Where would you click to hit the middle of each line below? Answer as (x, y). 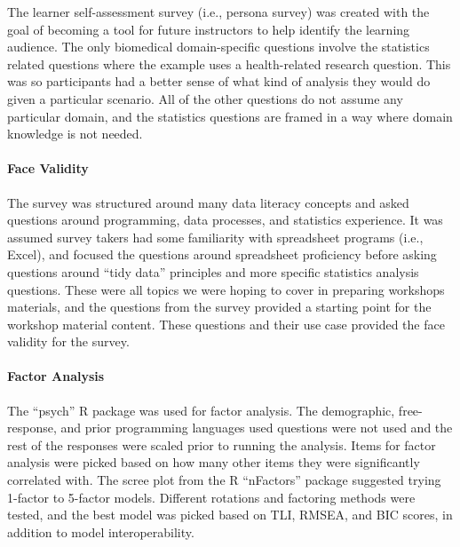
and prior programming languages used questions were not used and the (257, 428)
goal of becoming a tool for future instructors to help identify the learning (209, 29)
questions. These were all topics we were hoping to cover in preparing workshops (226, 289)
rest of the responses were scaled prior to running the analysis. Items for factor (222, 444)
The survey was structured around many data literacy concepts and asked (208, 202)
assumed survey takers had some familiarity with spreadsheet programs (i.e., (215, 237)
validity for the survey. (68, 341)
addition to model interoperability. (101, 531)
